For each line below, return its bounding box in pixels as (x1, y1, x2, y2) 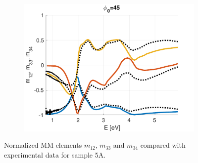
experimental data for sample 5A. (4, 149, 106, 160)
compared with (140, 140, 186, 150)
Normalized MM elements (4, 140, 82, 150)
